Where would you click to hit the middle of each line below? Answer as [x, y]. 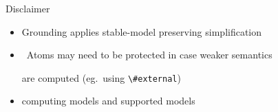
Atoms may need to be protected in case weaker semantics [149, 55]
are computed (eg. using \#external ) [101, 77]
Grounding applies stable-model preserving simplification [142, 31]
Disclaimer [28, 8]
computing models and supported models [108, 101]
